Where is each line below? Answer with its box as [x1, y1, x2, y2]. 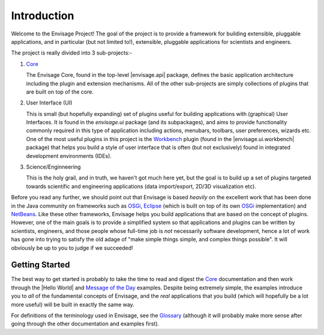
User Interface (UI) [26, 99, 73, 106]
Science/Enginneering [26, 163, 81, 171]
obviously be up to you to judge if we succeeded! [11, 244, 133, 252]
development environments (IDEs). [26, 152, 112, 159]
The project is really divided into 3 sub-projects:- [11, 49, 133, 56]
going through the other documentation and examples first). [11, 320, 159, 327]
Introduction [11, 9, 74, 22]
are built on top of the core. [26, 88, 94, 95]
